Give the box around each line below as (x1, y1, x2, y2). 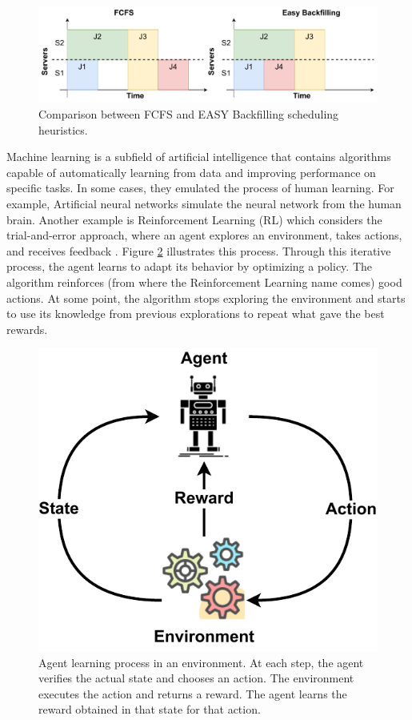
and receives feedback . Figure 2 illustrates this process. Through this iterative (6, 242, 391, 259)
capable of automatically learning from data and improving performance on (6, 163, 376, 180)
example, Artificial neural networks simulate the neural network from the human (6, 195, 402, 212)
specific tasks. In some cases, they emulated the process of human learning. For (6, 179, 394, 196)
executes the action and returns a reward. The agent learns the (38, 685, 347, 702)
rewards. (6, 320, 48, 337)
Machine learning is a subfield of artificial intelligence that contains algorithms (6, 148, 391, 165)
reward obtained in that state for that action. (38, 701, 261, 718)
